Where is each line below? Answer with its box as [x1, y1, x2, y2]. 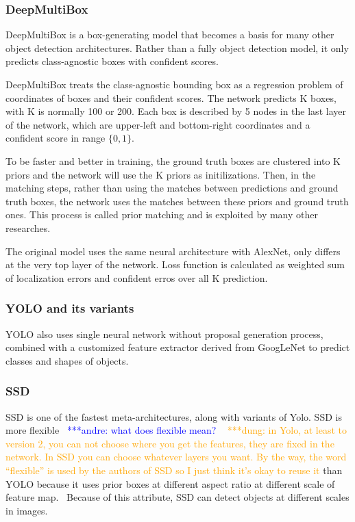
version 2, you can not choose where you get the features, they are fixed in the [5, 436, 334, 450]
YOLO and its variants [5, 300, 134, 317]
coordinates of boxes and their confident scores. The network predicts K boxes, [5, 90, 336, 105]
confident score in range [5, 131, 106, 145]
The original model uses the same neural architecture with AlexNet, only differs [5, 244, 341, 258]
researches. [5, 220, 51, 235]
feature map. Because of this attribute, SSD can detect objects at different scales [5, 490, 350, 504]
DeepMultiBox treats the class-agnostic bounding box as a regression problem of [5, 77, 343, 91]
